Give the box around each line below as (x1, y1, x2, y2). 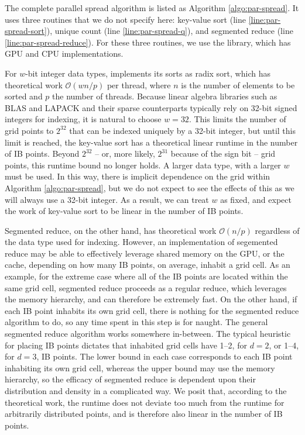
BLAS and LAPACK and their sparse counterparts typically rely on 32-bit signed (5, 101, 297, 113)
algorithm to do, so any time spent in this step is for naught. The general (5, 316, 268, 328)
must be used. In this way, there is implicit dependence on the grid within (5, 170, 270, 182)
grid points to (5, 124, 54, 136)
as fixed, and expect (220, 193, 292, 205)
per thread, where (107, 78, 171, 91)
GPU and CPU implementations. (5, 47, 124, 60)
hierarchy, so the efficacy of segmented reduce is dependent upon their (5, 373, 256, 385)
